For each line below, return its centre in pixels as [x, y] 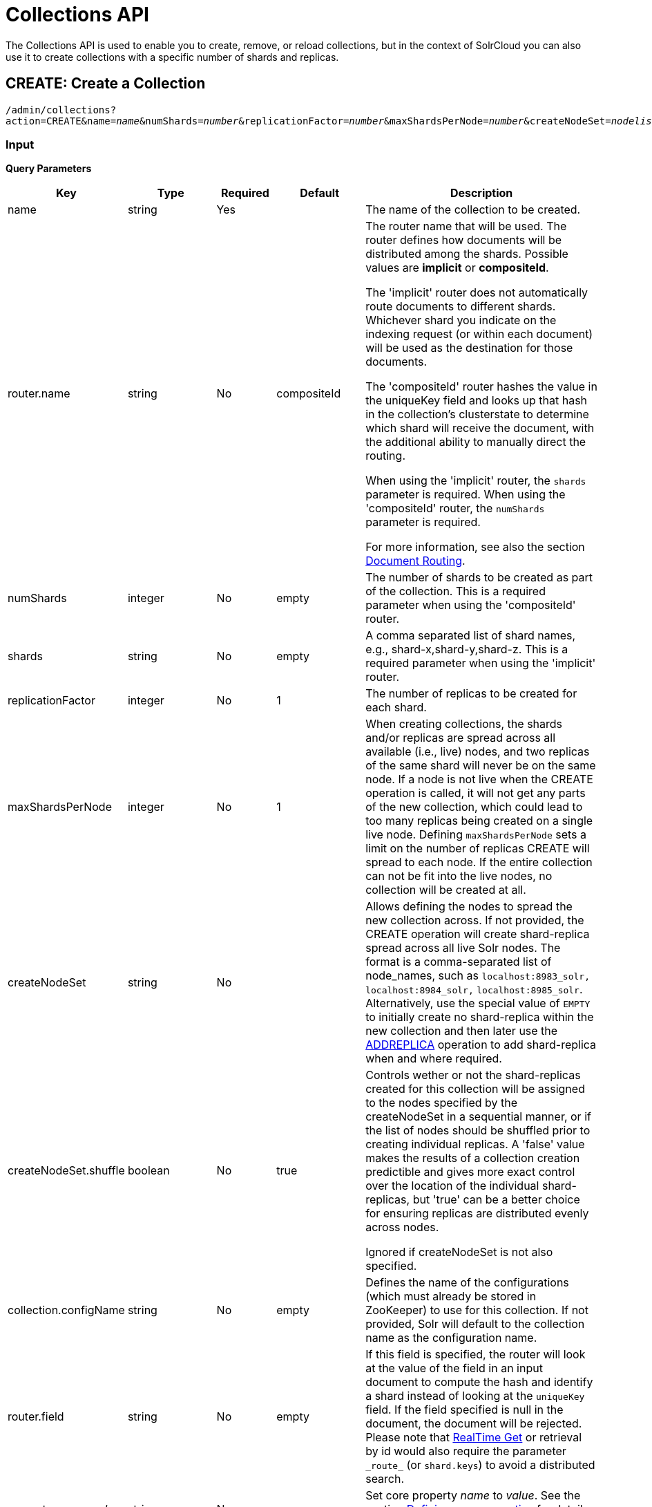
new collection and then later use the [462, 1031]
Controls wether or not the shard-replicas [473, 1075]
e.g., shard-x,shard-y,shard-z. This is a [467, 649]
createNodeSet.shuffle [66, 1171]
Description [481, 193]
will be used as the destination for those [469, 348]
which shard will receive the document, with [480, 428]
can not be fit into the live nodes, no [459, 876]
